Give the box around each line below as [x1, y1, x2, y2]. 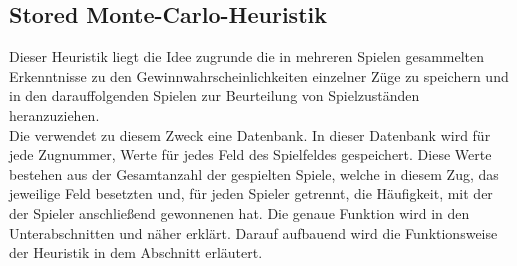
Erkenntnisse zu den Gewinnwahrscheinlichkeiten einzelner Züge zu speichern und [9, 65, 509, 86]
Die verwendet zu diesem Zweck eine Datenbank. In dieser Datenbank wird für [9, 124, 491, 145]
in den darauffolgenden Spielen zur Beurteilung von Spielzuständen [9, 85, 420, 106]
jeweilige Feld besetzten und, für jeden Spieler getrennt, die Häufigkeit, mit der [9, 183, 493, 204]
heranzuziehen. [9, 104, 100, 125]
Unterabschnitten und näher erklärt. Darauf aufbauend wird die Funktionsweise [9, 222, 498, 243]
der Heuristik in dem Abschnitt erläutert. [9, 242, 263, 263]
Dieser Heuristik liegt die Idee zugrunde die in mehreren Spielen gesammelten [9, 46, 485, 67]
